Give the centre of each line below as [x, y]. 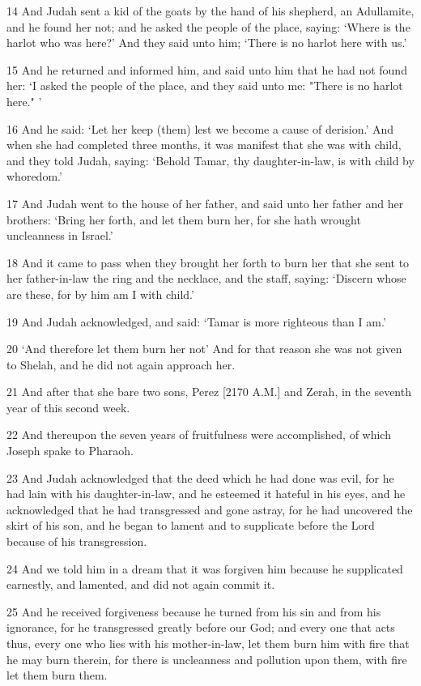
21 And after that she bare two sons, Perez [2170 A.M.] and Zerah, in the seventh [209, 392]
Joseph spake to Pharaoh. [70, 451]
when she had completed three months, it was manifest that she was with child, [204, 145]
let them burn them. [57, 675]
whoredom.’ [34, 176]
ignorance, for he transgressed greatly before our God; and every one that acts [201, 627]
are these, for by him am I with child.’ [100, 294]
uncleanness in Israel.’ [60, 235]
